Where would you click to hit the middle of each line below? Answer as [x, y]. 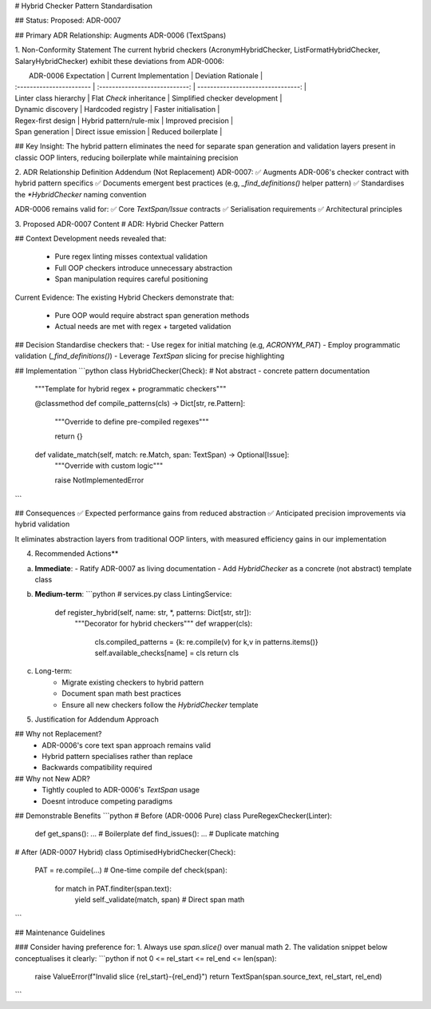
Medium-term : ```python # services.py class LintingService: [133, 594]
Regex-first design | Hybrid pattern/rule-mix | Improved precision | [124, 121]
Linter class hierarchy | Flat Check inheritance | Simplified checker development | [148, 98]
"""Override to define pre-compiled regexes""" [132, 421]
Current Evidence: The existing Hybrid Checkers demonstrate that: [125, 297]
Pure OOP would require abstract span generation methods [152, 315]
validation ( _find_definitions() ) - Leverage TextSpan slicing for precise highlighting [150, 356]
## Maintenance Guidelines [60, 932]
